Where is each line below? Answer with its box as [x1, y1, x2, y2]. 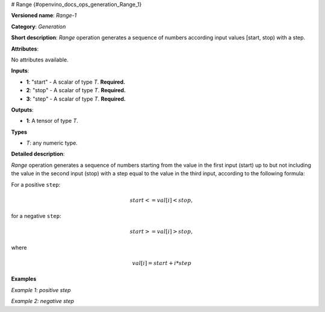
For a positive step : [11, 181, 61, 188]
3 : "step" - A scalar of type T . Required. [26, 95, 126, 102]
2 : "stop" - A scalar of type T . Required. [26, 87, 126, 94]
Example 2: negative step [11, 298, 75, 305]
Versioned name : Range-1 [11, 12, 77, 19]
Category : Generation [11, 23, 66, 30]
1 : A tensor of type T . [26, 117, 78, 125]
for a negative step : [11, 213, 61, 220]
